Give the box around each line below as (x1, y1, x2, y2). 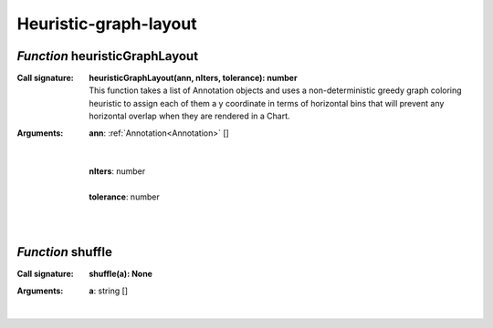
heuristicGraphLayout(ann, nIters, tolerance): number (89, 73, 298, 84)
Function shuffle (16, 244, 113, 260)
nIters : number (89, 165, 146, 177)
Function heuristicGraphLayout (16, 48, 199, 64)
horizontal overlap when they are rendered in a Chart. (89, 110, 291, 122)
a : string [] (89, 285, 128, 296)
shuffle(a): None (89, 269, 152, 280)
